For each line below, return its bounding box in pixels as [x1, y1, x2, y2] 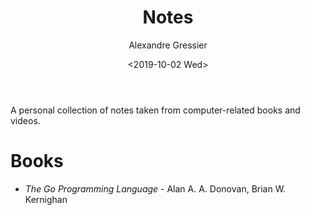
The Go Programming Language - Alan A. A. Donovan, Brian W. [24, 182, 287, 195]
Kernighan [24, 193, 68, 205]
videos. [10, 114, 41, 126]
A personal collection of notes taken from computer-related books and [10, 104, 301, 116]
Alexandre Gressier [128, 39, 208, 51]
